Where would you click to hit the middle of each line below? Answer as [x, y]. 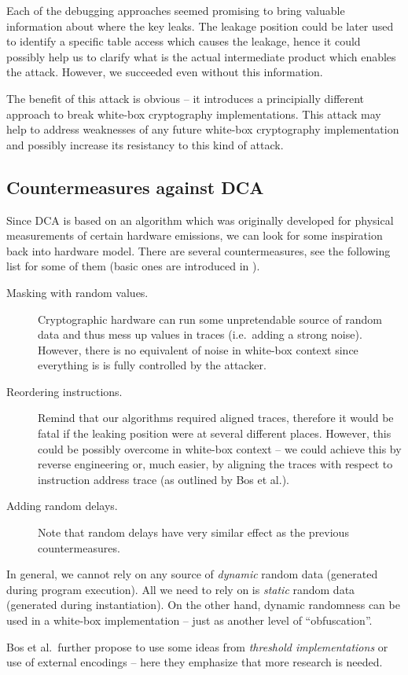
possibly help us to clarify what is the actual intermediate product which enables [201, 56]
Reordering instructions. [64, 391]
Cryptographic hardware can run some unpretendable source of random [210, 319]
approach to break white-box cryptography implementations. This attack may [194, 114]
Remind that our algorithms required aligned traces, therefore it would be [216, 418]
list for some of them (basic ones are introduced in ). [133, 266]
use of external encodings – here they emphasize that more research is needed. [195, 662]
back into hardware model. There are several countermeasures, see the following [198, 250]
